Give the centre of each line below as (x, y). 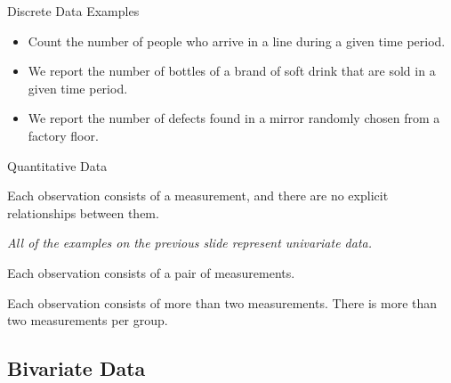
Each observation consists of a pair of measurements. (151, 272)
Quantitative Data (57, 165)
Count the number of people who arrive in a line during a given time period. (237, 41)
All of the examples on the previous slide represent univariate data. (190, 243)
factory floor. (63, 135)
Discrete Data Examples (73, 11)
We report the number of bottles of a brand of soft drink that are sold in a (232, 71)
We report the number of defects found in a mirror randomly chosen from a (234, 118)
